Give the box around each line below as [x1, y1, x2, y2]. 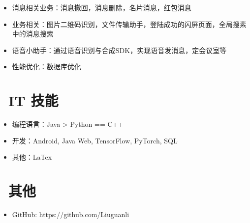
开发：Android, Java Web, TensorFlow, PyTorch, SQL [12, 135, 178, 145]
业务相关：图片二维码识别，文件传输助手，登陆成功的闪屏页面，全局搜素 [12, 19, 247, 29]
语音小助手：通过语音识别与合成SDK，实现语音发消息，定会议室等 [12, 45, 227, 55]
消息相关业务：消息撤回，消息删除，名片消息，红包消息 [12, 2, 191, 12]
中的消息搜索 [12, 28, 54, 39]
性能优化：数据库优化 [12, 61, 81, 72]
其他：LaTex [12, 152, 52, 162]
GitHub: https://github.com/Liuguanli [12, 209, 129, 219]
